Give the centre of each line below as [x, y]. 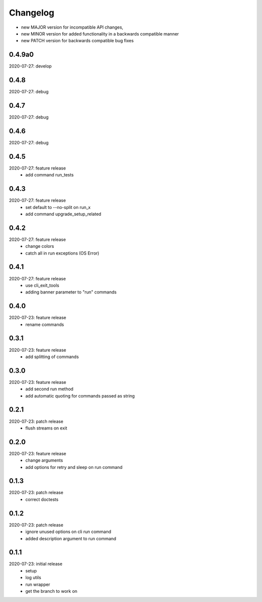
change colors [40, 246]
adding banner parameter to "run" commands [71, 292]
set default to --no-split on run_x [58, 207]
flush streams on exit [46, 428]
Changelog [32, 13]
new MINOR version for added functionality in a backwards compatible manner [100, 34]
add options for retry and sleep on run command [74, 467]
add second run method [49, 389]
